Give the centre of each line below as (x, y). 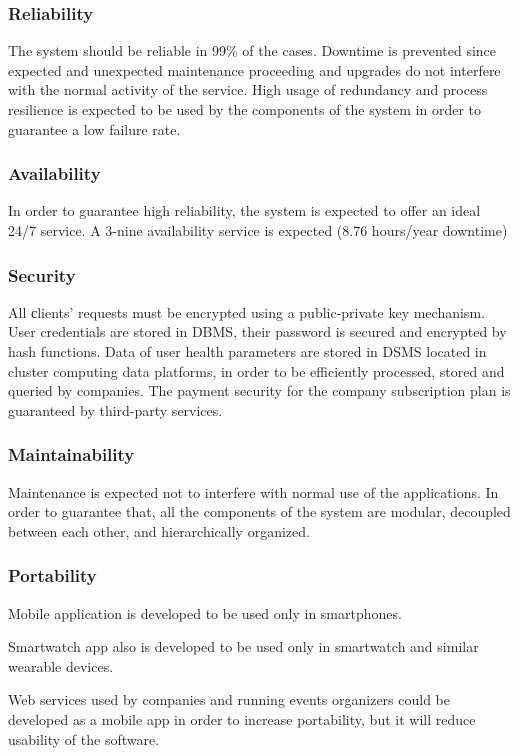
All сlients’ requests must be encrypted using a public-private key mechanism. (246, 311)
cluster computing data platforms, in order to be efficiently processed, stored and (256, 370)
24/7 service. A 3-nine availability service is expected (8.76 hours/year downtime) (258, 230)
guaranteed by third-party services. (115, 409)
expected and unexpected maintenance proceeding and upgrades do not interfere (254, 69)
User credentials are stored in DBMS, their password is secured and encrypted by (257, 331)
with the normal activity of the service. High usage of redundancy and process (248, 89)
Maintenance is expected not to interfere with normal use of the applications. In (253, 491)
